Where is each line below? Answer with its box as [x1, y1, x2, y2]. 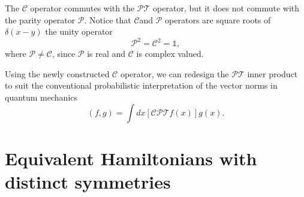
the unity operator [45, 25, 113, 38]
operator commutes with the [30, 2, 135, 14]
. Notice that [84, 13, 131, 26]
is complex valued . [136, 47, 204, 60]
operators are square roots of [165, 13, 271, 26]
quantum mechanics [5, 91, 78, 104]
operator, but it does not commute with [153, 2, 300, 14]
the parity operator [5, 13, 76, 26]
